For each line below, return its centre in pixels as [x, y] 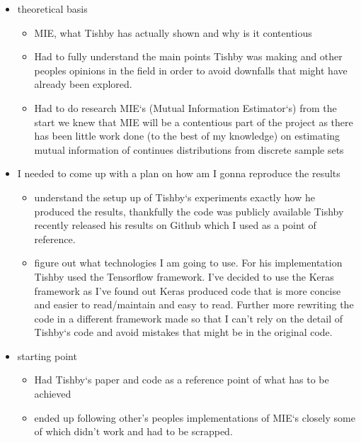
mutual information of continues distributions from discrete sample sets [189, 149]
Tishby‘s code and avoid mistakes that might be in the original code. [183, 332]
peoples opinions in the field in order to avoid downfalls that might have [191, 70]
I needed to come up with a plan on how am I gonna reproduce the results [179, 173]
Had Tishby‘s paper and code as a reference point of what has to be [182, 380]
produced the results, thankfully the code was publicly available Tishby [189, 211]
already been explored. [83, 84]
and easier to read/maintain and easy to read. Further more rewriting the [194, 304]
